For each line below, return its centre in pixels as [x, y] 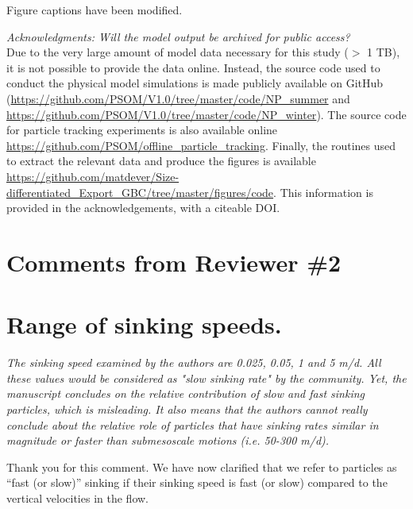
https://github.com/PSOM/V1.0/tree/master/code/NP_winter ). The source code [206, 114]
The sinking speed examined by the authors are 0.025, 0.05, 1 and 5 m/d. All [194, 362]
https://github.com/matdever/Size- [93, 176]
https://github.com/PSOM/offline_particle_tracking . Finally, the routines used [201, 145]
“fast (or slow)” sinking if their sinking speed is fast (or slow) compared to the [197, 482]
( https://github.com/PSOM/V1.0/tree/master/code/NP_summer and [178, 98]
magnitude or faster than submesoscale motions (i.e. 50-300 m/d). [168, 440]
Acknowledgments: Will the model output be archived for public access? [178, 36]
